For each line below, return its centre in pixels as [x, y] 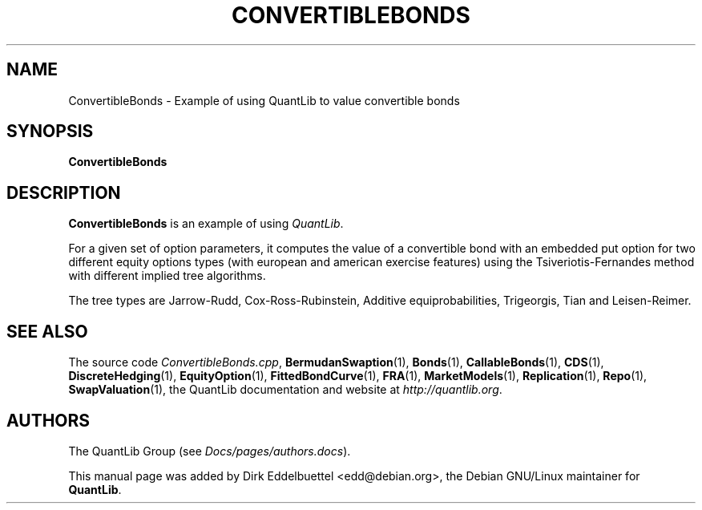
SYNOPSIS [50, 132]
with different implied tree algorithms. [167, 276]
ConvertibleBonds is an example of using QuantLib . [206, 224]
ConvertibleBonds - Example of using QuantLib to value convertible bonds [264, 100]
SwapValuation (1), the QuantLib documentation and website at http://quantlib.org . [285, 390]
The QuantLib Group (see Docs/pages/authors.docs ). [210, 451]
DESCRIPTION [64, 192]
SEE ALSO [47, 331]
